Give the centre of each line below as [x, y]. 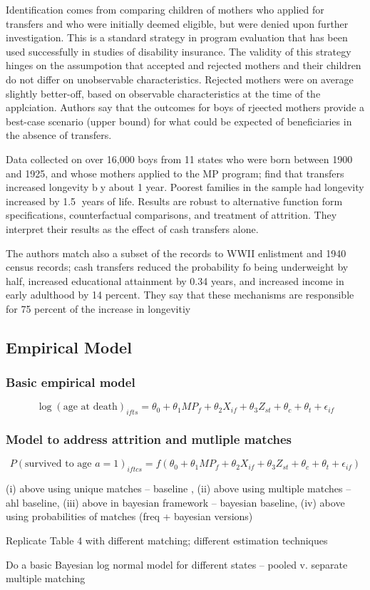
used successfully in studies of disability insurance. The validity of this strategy [179, 51]
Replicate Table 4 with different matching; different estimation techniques [167, 540]
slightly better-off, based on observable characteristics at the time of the [163, 93]
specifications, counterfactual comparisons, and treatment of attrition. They [171, 215]
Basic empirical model [71, 382]
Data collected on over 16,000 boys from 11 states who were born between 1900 [179, 159]
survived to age [58, 464]
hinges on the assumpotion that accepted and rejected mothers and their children [184, 65]
